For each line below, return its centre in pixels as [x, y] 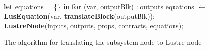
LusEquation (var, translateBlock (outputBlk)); [79, 16]
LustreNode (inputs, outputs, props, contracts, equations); [94, 25]
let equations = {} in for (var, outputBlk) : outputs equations [99, 6]
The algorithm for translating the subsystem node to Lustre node [103, 42]
